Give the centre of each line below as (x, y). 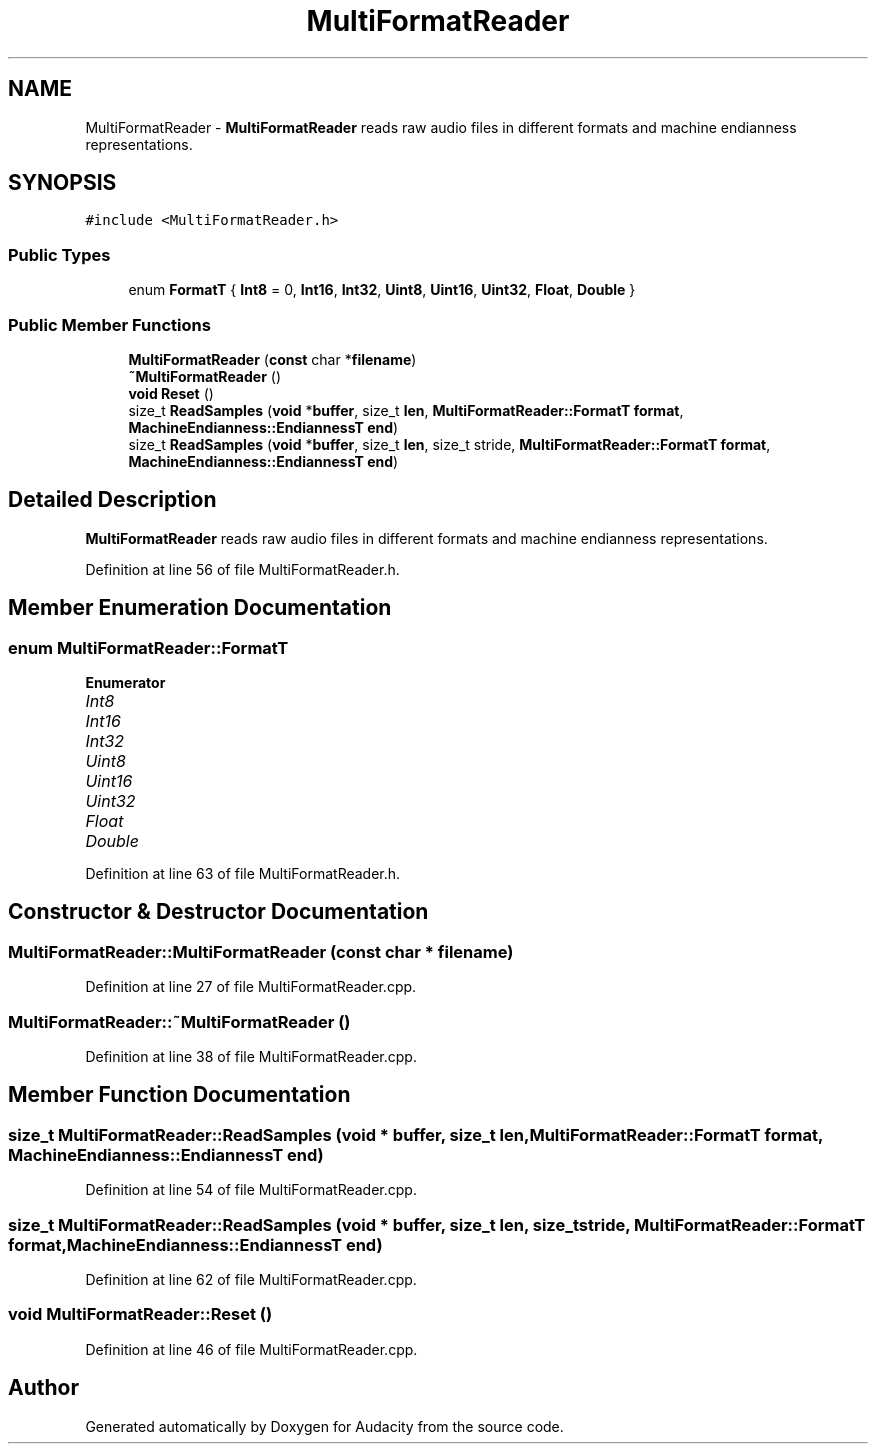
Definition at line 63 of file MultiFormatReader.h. (243, 873)
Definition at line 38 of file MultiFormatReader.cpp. (251, 1056)
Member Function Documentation (179, 1095)
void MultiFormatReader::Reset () (140, 1314)
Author (43, 1388)
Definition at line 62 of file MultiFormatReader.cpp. (251, 1279)
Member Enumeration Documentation (200, 608)
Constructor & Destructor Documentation (218, 912)
